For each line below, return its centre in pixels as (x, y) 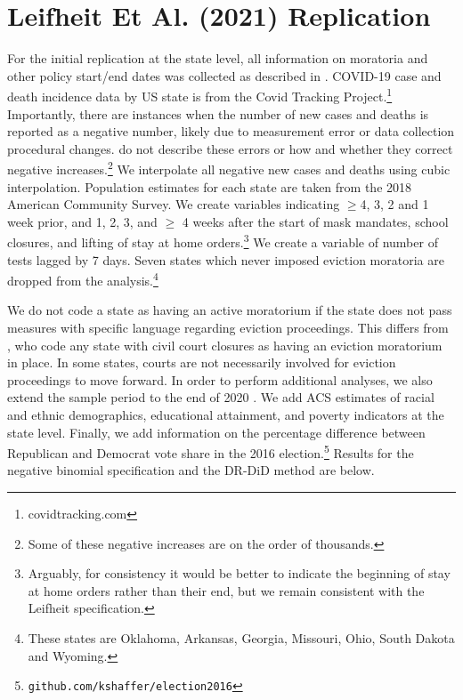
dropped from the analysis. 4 (83, 279)
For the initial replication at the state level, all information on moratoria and (218, 58)
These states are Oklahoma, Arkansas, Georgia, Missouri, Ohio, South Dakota (241, 638)
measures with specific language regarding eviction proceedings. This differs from (228, 328)
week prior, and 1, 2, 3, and (82, 221)
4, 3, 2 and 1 (394, 204)
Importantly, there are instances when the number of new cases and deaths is (218, 113)
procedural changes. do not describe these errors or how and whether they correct (230, 148)
